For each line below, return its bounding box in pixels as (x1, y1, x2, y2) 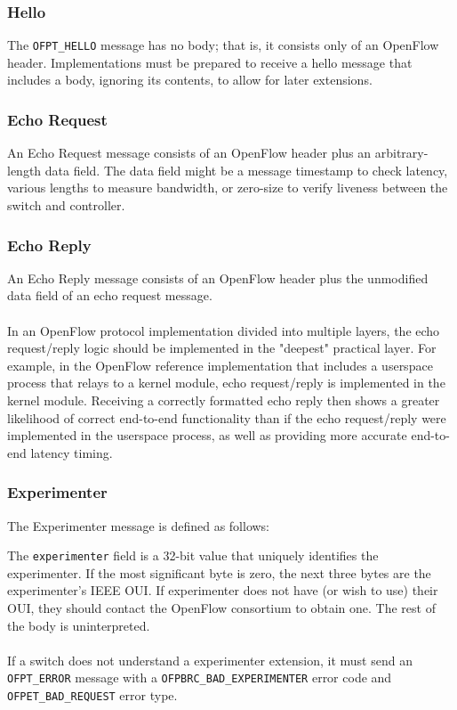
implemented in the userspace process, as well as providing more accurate (7, 426, 407, 445)
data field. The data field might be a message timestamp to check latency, (44, 160, 448, 179)
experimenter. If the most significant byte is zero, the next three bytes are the (7, 563, 431, 582)
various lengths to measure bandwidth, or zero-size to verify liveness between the (7, 178, 448, 197)
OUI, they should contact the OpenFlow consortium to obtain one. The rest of (7, 599, 436, 617)
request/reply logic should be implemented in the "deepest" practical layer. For (7, 339, 437, 357)
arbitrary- (374, 143, 429, 162)
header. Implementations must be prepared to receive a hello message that (7, 53, 413, 71)
